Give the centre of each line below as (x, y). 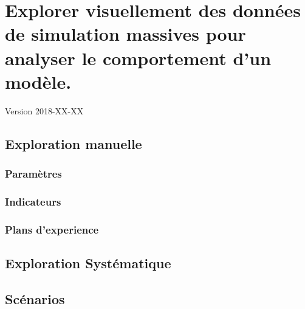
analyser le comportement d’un (138, 57)
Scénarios (35, 298)
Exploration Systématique (88, 262)
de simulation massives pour (125, 34)
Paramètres (33, 173)
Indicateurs (33, 201)
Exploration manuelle (74, 143)
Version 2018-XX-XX (44, 110)
